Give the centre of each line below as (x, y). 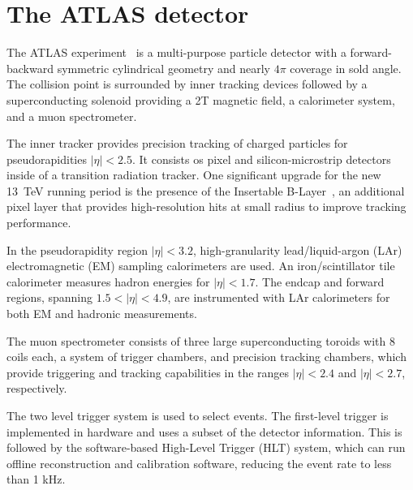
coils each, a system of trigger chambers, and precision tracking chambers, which (206, 357)
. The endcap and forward (320, 281)
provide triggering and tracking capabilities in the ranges (148, 372)
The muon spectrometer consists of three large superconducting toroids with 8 (201, 340)
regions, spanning (49, 297)
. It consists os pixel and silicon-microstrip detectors (261, 159)
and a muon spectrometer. (72, 116)
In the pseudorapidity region (77, 249)
